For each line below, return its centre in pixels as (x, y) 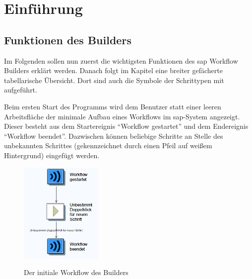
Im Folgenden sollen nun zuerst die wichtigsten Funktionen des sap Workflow (121, 60)
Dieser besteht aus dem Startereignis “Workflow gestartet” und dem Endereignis (126, 126)
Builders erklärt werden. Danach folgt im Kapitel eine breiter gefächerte (113, 70)
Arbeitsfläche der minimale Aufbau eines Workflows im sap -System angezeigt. (122, 116)
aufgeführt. (21, 90)
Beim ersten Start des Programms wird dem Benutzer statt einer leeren (113, 106)
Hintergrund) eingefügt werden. (52, 155)
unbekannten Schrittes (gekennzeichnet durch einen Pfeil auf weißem (108, 145)
